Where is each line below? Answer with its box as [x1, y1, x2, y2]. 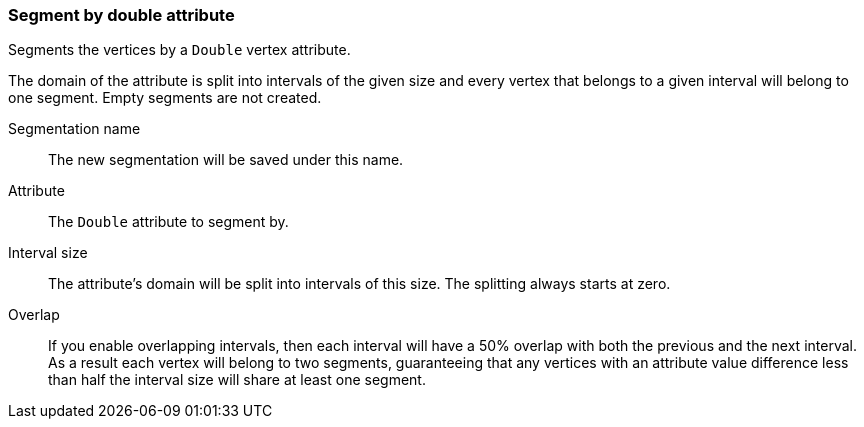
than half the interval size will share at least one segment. [48, 371, 426, 389]
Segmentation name [8, 120, 141, 138]
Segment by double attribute [8, 5, 235, 25]
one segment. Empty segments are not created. [8, 89, 322, 107]
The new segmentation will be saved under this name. [48, 151, 404, 169]
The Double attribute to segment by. [48, 213, 289, 231]
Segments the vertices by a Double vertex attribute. [8, 41, 351, 59]
